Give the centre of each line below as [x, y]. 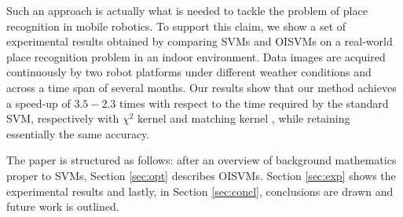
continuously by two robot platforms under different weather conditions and [189, 72]
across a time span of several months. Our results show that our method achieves [201, 87]
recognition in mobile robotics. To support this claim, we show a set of [176, 26]
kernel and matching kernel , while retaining [244, 118]
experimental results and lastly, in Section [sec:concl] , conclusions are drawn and [200, 191]
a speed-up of [38, 103]
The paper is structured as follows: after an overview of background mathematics [201, 160]
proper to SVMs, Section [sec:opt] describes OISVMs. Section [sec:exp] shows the [201, 175]
